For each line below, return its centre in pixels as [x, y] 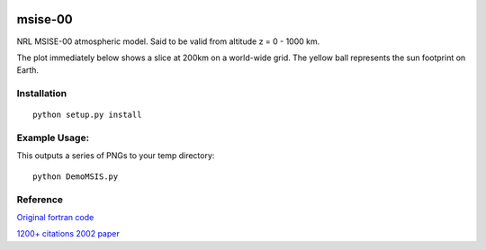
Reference [40, 200]
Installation [42, 94]
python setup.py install [87, 115]
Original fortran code [55, 217]
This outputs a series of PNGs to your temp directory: [116, 156]
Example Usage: [53, 138]
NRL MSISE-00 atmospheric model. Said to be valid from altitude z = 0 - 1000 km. [168, 41]
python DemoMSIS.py [76, 176]
